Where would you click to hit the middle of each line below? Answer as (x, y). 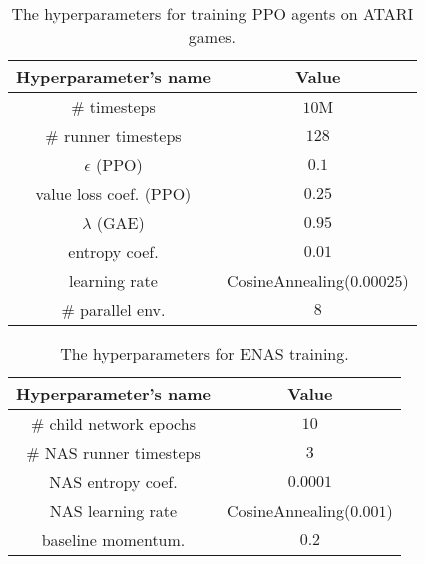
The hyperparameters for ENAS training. (204, 353)
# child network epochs (113, 423)
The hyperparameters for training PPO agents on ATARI (212, 13)
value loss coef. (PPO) (113, 193)
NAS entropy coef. (113, 481)
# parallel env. (113, 309)
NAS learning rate (113, 510)
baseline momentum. (113, 539)
